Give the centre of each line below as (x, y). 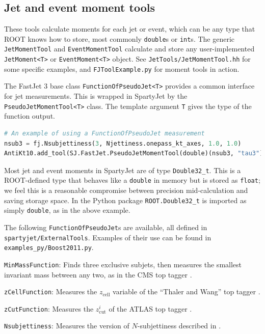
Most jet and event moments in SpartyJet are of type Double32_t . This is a (123, 170)
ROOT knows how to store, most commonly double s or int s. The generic (120, 38)
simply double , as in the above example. (67, 210)
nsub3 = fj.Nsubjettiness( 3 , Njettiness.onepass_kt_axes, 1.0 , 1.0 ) (123, 143)
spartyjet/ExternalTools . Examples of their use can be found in (108, 237)
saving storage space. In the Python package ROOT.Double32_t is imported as (125, 200)
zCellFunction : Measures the (51, 291)
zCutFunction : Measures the (49, 308)
